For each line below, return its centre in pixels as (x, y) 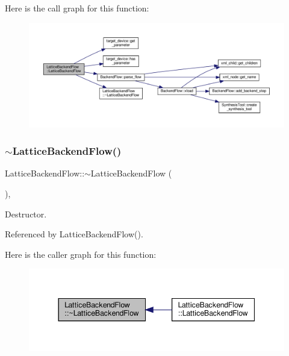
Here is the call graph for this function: (77, 8)
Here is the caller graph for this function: (81, 254)
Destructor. (26, 214)
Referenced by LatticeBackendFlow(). (74, 234)
